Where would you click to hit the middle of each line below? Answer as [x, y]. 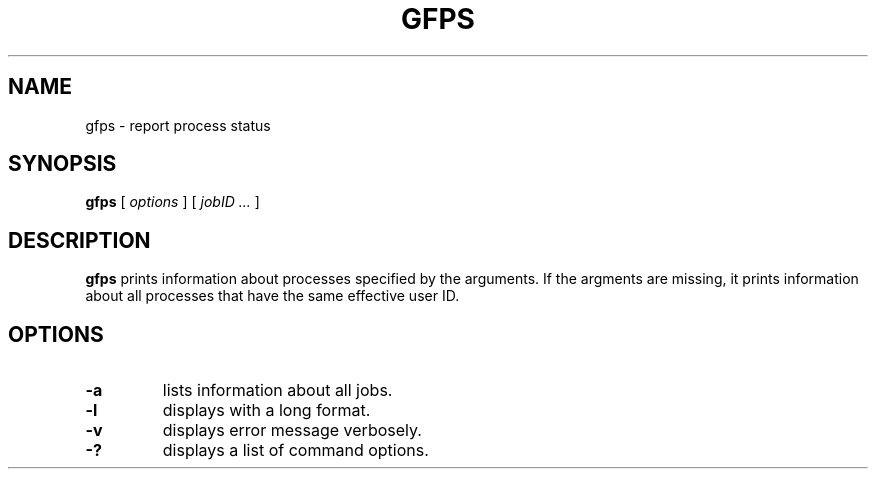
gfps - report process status [178, 125]
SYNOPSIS [62, 164]
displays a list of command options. [295, 450]
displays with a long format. [266, 410]
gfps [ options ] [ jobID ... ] [172, 202]
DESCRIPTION [79, 240]
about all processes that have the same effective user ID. [272, 296]
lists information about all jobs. [277, 390]
